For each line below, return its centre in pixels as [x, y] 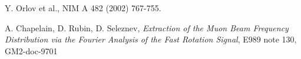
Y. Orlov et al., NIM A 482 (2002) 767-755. [83, 8]
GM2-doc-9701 [31, 50]
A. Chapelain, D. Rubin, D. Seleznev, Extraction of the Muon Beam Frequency [147, 27]
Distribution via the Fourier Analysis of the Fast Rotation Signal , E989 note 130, [151, 39]
